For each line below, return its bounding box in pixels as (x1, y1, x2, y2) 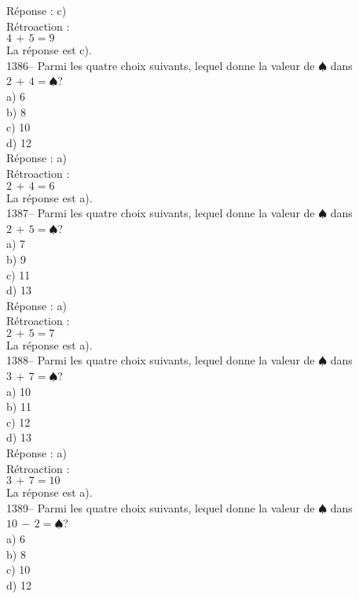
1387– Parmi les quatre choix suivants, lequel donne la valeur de (6, 205, 315, 221)
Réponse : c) (6, 2, 67, 18)
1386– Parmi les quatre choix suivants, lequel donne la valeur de (6, 57, 315, 73)
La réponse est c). (6, 42, 92, 58)
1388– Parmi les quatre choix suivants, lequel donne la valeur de (6, 352, 315, 368)
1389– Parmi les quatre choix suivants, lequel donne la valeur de (6, 499, 315, 516)
